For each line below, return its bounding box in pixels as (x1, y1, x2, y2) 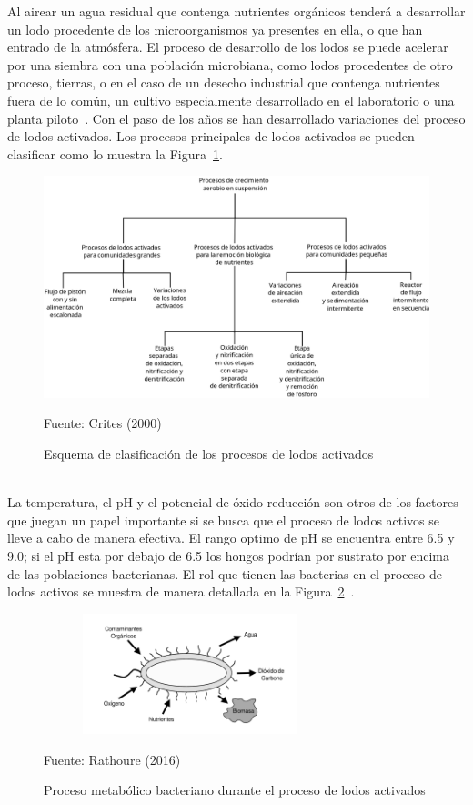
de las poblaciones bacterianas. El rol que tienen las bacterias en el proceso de (7, 564, 442, 583)
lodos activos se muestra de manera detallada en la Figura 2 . (7, 582, 355, 601)
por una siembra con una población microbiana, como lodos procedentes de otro (7, 55, 453, 74)
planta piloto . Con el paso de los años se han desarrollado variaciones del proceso (7, 108, 466, 127)
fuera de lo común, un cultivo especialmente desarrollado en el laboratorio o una (7, 90, 455, 109)
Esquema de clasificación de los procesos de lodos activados (44, 444, 374, 463)
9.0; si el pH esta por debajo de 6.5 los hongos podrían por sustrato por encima (7, 545, 450, 565)
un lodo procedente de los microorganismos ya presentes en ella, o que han (7, 19, 423, 38)
